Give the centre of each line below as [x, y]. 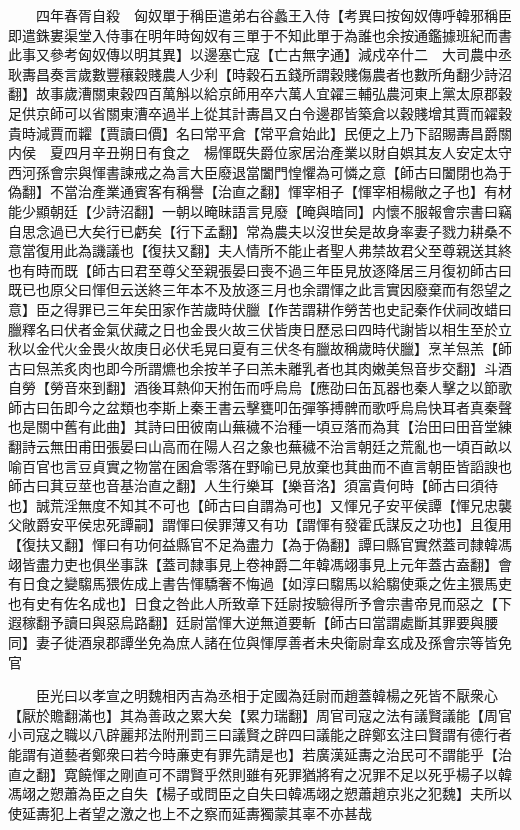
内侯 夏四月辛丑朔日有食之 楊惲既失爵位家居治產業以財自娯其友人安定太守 [260, 152]
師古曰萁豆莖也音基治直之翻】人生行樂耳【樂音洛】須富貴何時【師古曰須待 [253, 485]
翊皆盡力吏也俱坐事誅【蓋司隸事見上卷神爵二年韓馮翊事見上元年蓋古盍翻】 [253, 563]
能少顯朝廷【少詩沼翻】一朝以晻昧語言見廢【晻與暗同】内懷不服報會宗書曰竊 [260, 210]
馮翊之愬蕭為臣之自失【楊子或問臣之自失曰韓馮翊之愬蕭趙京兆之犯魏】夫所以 [260, 793]
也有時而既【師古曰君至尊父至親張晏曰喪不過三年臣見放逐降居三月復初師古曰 [260, 269]
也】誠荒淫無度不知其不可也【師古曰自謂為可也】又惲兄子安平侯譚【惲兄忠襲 [260, 504]
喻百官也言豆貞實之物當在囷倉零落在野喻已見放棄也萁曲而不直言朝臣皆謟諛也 [260, 465]
